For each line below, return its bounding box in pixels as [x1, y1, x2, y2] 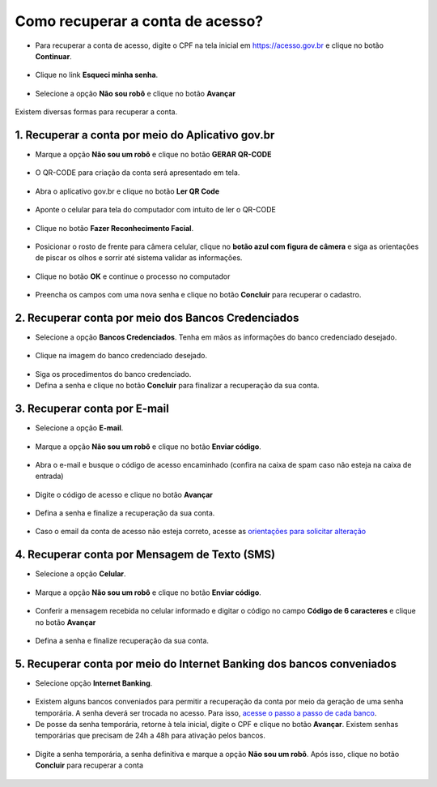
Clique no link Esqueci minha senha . [35, 70, 159, 80]
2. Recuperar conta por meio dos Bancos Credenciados [15, 310, 299, 324]
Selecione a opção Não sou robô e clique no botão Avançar [35, 88, 236, 98]
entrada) [35, 471, 64, 481]
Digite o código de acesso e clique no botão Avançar [35, 490, 214, 499]
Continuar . [35, 51, 72, 61]
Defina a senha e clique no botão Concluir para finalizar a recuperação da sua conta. [35, 381, 320, 391]
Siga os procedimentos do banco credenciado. [35, 369, 192, 379]
